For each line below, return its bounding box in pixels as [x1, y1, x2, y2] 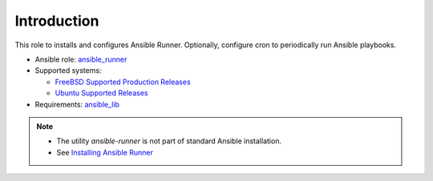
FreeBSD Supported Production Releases [55, 77, 192, 86]
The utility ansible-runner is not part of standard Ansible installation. [56, 136, 282, 146]
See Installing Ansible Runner [56, 147, 154, 157]
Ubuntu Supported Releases [55, 88, 148, 98]
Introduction [14, 12, 99, 30]
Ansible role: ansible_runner [34, 54, 127, 64]
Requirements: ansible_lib [34, 99, 120, 109]
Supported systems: [34, 66, 102, 75]
